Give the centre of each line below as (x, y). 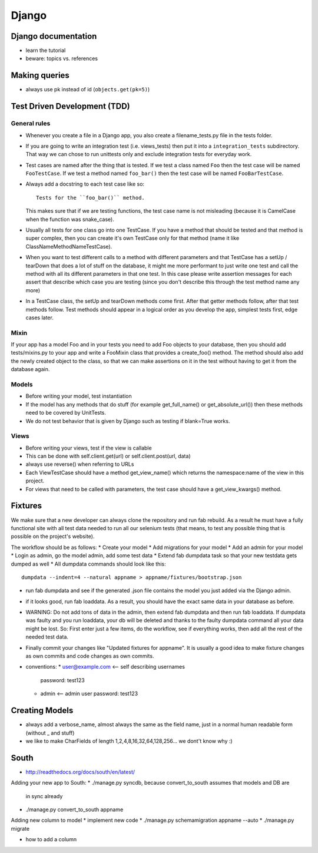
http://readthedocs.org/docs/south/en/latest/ (80, 772)
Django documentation (54, 36)
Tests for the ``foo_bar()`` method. (91, 198)
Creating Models (42, 711)
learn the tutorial (46, 51)
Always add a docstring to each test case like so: (85, 184)
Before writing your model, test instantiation (79, 396)
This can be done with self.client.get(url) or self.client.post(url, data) (108, 456)
